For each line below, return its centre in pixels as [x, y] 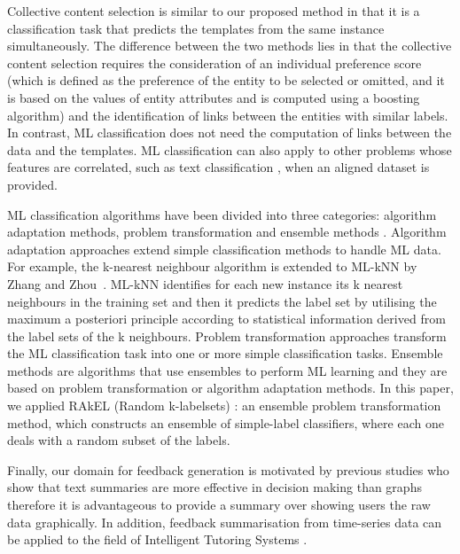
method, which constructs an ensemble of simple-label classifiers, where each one [226, 422]
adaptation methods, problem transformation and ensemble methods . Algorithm [227, 232]
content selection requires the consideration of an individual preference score [214, 62]
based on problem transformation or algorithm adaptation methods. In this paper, [230, 388]
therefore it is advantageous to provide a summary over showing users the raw [219, 505]
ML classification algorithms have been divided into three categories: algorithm [222, 214]
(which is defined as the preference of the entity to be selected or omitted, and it [226, 80]
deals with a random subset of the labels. [119, 440]
